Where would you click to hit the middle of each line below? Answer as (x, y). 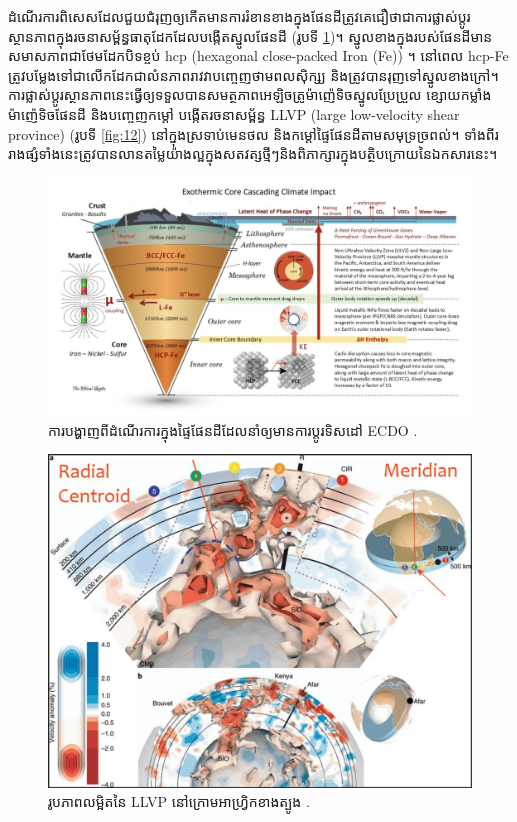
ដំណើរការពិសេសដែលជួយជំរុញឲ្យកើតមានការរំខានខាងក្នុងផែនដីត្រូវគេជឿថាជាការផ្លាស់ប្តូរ (239, 16)
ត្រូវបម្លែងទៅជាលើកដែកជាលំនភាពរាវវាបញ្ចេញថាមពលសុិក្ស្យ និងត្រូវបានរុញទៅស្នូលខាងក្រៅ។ (253, 74)
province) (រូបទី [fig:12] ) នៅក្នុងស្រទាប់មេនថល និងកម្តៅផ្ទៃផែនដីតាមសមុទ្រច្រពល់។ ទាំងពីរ (253, 133)
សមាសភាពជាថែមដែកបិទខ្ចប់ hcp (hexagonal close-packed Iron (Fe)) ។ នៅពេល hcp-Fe (258, 55)
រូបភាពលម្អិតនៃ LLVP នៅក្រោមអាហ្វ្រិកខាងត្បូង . (179, 801)
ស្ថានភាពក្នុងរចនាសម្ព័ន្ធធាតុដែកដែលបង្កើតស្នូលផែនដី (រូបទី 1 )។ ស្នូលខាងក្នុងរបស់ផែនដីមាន (250, 35)
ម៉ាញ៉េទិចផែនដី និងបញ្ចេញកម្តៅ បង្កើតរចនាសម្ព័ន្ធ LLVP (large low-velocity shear (234, 113)
